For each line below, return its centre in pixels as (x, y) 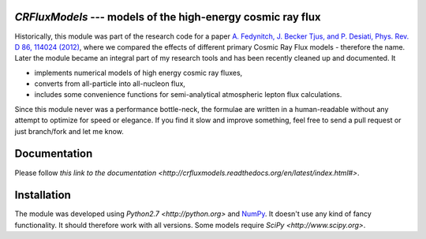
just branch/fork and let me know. (69, 131)
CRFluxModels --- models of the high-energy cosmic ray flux (168, 17)
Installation (43, 195)
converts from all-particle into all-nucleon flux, (110, 84)
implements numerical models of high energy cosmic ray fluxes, (138, 73)
